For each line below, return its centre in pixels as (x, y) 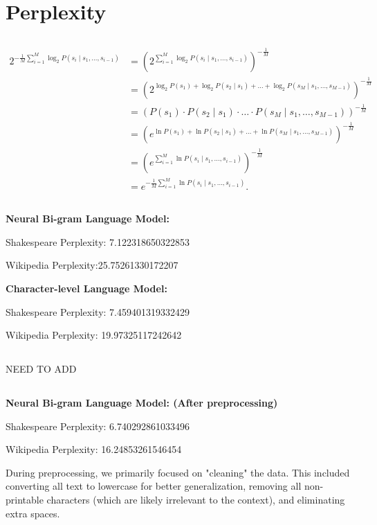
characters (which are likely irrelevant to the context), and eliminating (196, 500)
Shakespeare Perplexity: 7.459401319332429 (98, 311)
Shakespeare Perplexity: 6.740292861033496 (98, 426)
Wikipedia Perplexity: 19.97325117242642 (94, 335)
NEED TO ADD (41, 369)
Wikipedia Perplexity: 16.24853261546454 (94, 449)
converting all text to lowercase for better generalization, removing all (154, 486)
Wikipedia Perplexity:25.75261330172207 (92, 265)
